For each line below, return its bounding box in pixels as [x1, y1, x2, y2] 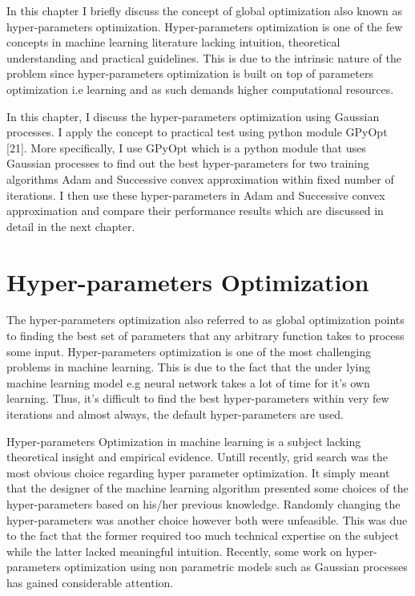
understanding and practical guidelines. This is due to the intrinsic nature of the [6, 49, 401, 66]
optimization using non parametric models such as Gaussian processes [64, 558, 408, 575]
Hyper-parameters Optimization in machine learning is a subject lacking [6, 432, 361, 449]
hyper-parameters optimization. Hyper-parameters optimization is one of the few [6, 18, 403, 34]
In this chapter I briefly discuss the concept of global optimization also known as [6, 2, 403, 18]
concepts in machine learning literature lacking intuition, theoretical [6, 34, 340, 51]
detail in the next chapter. [6, 217, 135, 234]
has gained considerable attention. [6, 574, 174, 590]
